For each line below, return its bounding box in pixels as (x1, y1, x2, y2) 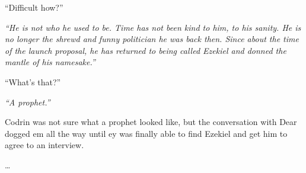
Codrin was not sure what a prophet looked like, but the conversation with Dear (5, 116, 297, 128)
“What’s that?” (5, 75, 61, 88)
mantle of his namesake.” (5, 56, 95, 68)
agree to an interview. (5, 139, 84, 151)
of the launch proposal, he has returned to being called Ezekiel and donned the (5, 44, 286, 56)
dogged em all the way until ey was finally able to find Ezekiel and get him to (5, 127, 288, 139)
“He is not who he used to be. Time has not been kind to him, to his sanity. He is (5, 21, 301, 33)
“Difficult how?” (5, 1, 63, 13)
